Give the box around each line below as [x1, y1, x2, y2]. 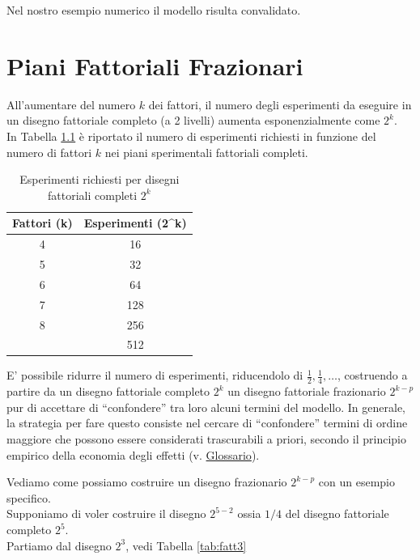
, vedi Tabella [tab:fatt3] [125, 537, 247, 554]
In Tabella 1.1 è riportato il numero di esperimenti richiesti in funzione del [6, 127, 376, 144]
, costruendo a [337, 367, 408, 384]
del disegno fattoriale [285, 505, 389, 522]
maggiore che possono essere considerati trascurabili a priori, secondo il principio [6, 431, 406, 448]
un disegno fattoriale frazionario [227, 383, 386, 400]
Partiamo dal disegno [6, 537, 112, 554]
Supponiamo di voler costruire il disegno [6, 505, 206, 522]
